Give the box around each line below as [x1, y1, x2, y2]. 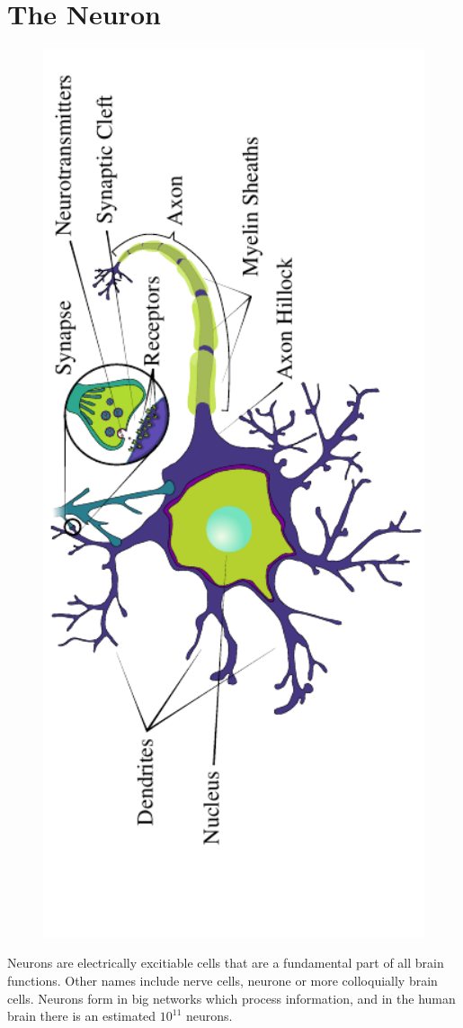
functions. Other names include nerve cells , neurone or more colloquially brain [7, 970, 438, 989]
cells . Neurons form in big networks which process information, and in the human [7, 988, 456, 1007]
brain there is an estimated [7, 1006, 156, 1025]
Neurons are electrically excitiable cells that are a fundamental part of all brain [7, 953, 444, 972]
